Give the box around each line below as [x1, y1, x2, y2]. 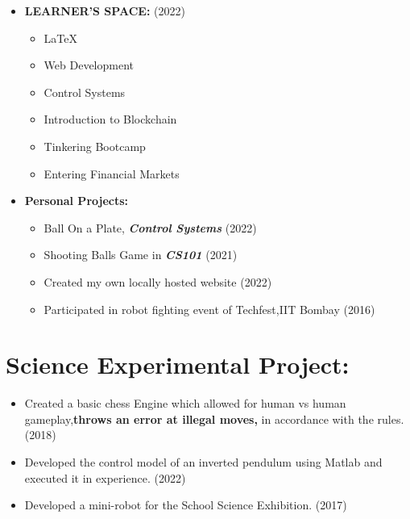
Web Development [43, 57, 135, 73]
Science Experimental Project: [6, 348, 350, 381]
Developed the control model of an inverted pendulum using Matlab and [24, 454, 383, 471]
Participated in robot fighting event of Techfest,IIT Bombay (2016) [43, 300, 375, 317]
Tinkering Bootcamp [43, 137, 146, 154]
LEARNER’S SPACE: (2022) [24, 2, 185, 19]
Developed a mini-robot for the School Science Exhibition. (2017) [24, 496, 347, 513]
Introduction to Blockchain [43, 111, 177, 128]
